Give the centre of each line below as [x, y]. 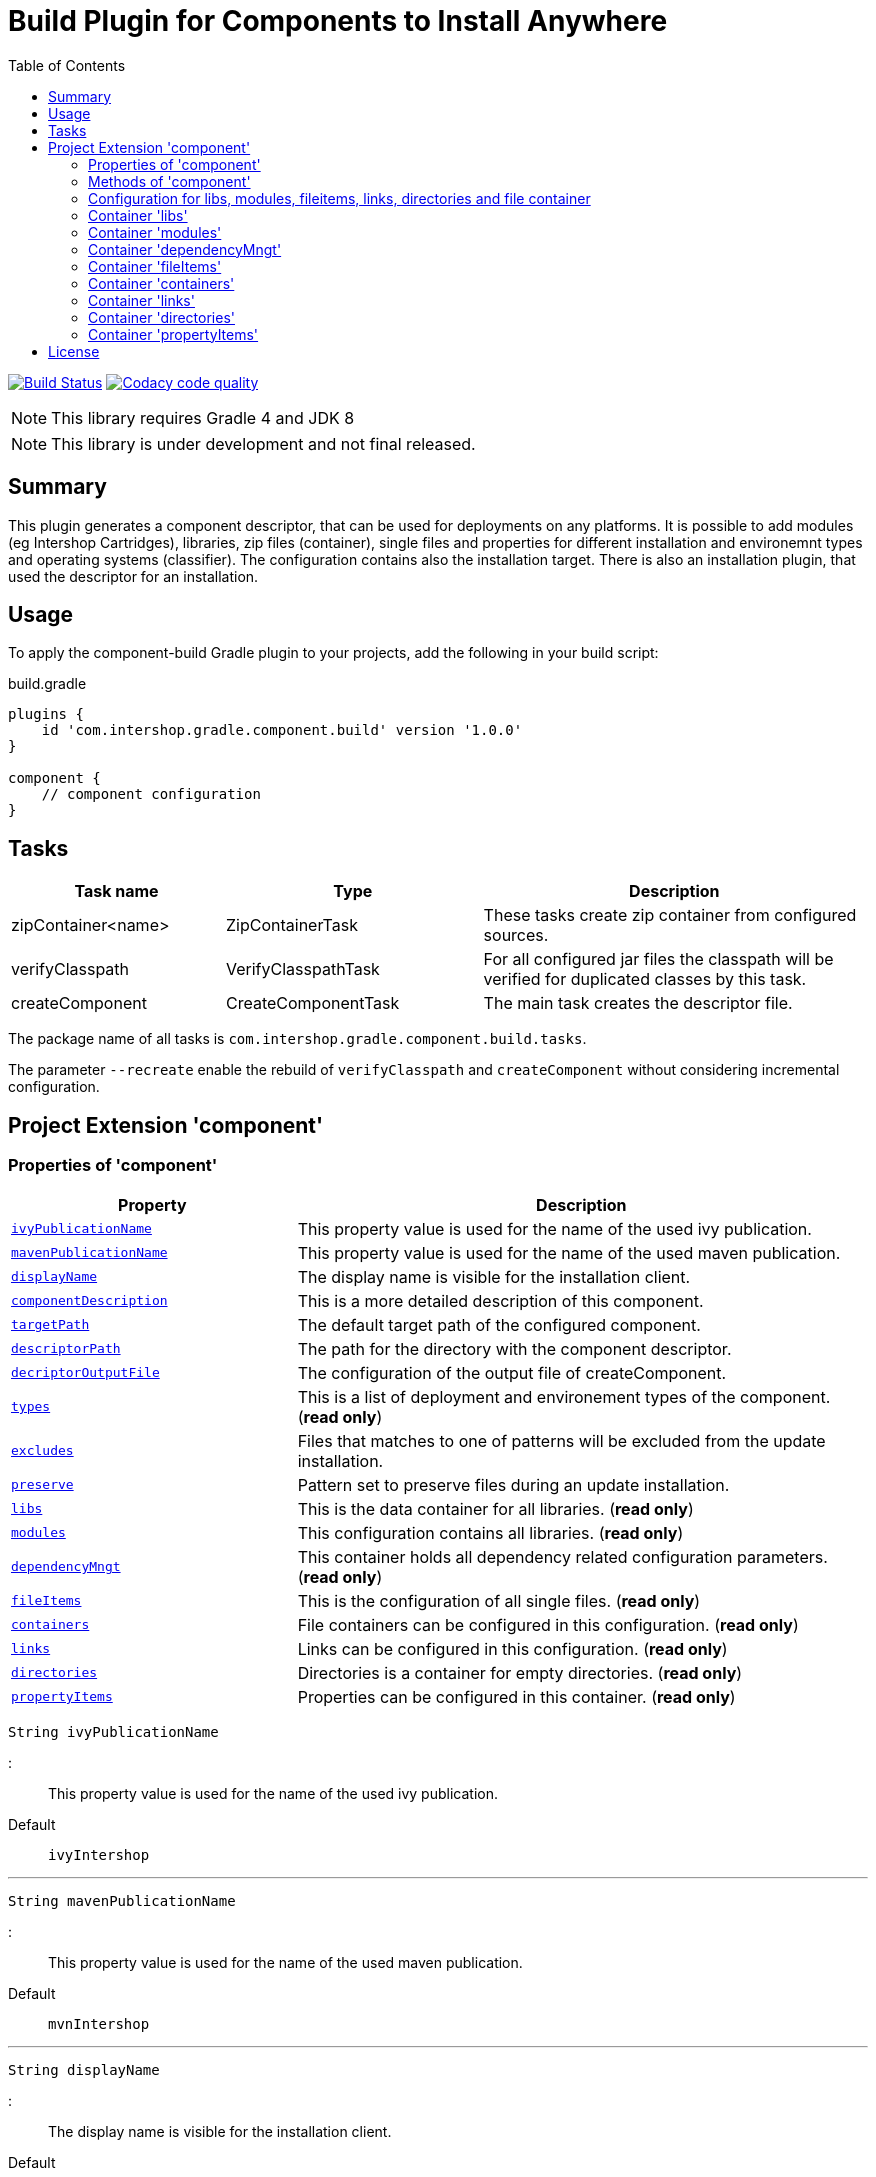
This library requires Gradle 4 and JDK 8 [203, 417]
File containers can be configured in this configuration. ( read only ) [548, 1624]
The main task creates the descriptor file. [638, 1003]
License [74, 351]
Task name [116, 891]
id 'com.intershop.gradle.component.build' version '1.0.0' [282, 730]
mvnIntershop [99, 2023]
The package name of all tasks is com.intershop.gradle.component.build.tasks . [297, 1039]
